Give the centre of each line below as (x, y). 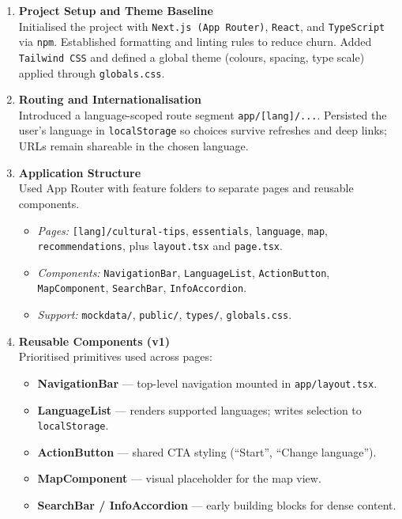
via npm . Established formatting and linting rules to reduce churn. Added (195, 42)
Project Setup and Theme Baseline (116, 10)
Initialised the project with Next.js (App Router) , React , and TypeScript (202, 26)
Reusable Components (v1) (94, 341)
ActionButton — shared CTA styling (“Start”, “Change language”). (207, 451)
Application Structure (80, 172)
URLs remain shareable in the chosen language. (133, 146)
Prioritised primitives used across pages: (115, 356)
